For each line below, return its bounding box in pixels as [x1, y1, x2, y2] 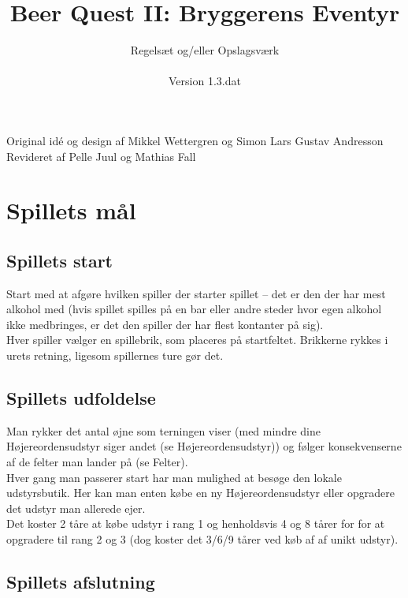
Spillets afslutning [6, 569, 155, 593]
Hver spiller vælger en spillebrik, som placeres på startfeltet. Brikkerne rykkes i [6, 331, 388, 348]
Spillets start [6, 248, 113, 272]
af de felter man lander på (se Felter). [6, 454, 188, 470]
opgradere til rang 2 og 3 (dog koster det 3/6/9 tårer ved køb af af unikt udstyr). [6, 531, 399, 547]
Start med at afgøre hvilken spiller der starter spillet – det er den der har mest [6, 285, 386, 301]
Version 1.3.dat [169, 73, 241, 89]
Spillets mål [6, 194, 136, 226]
